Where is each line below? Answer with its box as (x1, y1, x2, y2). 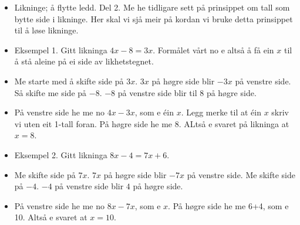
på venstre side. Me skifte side (187, 168, 295, 180)
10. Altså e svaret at (14, 211, 87, 223)
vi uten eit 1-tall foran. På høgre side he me (14, 117, 173, 129)
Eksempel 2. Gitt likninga (14, 148, 107, 161)
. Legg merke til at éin (181, 106, 261, 118)
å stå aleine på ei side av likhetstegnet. (14, 55, 154, 67)
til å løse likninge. (14, 24, 79, 36)
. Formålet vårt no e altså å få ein (153, 43, 274, 56)
